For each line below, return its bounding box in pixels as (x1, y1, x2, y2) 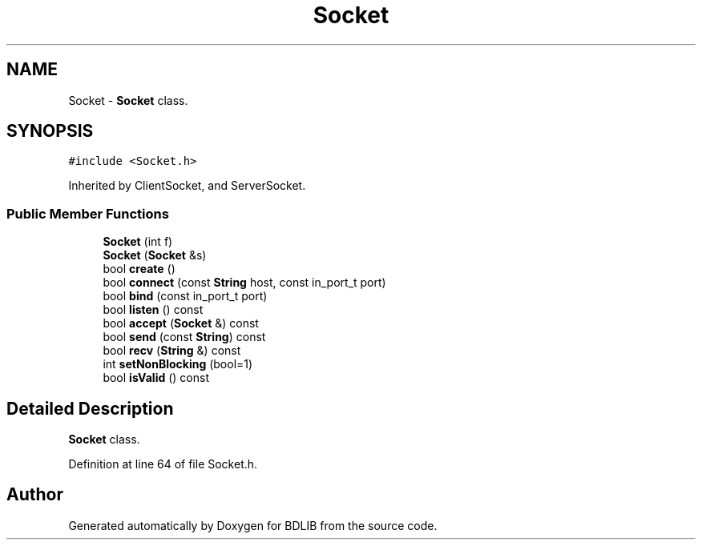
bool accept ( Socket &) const (103, 316, 259, 331)
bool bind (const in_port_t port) (103, 289, 268, 303)
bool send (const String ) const (103, 330, 266, 344)
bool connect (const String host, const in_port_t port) (103, 275, 386, 290)
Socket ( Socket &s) (103, 248, 207, 263)
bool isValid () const (103, 371, 209, 385)
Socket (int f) (103, 235, 173, 249)
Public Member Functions (6, 205, 169, 222)
